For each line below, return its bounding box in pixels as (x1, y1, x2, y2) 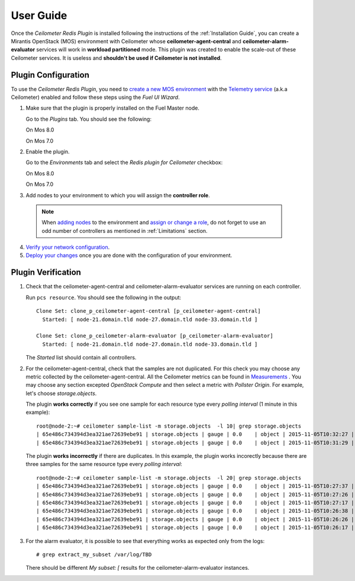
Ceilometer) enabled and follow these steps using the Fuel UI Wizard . (11, 94, 180, 101)
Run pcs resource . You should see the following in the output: (25, 294, 182, 301)
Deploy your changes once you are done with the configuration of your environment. (25, 252, 233, 259)
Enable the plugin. (25, 148, 70, 155)
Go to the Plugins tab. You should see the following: (25, 115, 152, 123)
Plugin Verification (11, 267, 81, 278)
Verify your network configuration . (25, 243, 110, 251)
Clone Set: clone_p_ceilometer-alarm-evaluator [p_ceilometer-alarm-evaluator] (36, 332, 273, 339)
